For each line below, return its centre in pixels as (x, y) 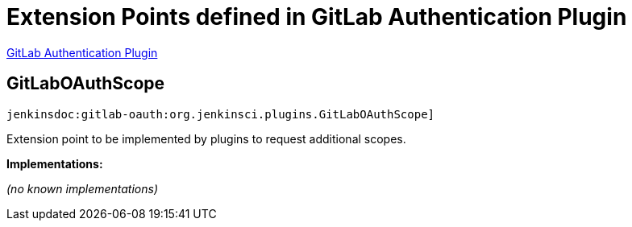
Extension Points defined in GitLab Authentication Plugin (317, 17)
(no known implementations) (83, 188)
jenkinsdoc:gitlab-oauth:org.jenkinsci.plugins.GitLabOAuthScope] (221, 114)
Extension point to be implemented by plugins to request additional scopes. (206, 138)
